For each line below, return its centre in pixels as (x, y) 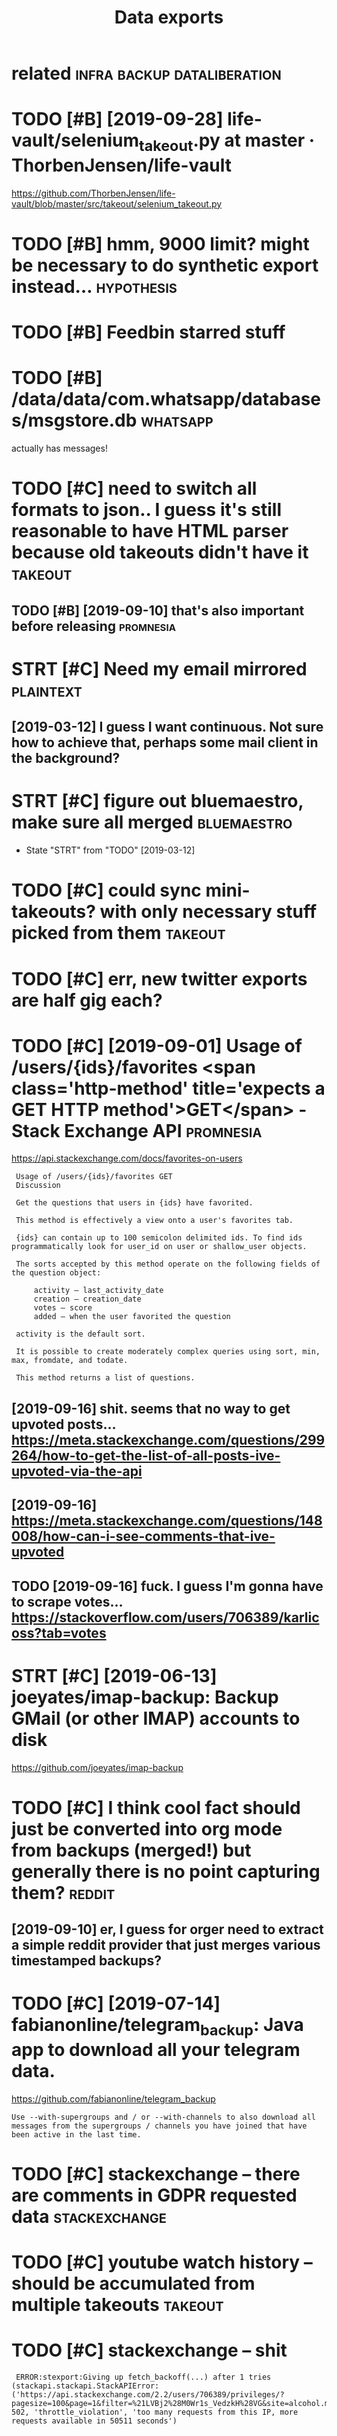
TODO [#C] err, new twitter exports (159, 978)
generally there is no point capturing (166, 1871)
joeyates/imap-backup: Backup (145, 1697)
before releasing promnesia (93, 626)
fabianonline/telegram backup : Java (157, 2027)
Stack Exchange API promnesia (137, 1130)
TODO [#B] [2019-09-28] (117, 119)
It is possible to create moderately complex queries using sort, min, (168, 1352)
